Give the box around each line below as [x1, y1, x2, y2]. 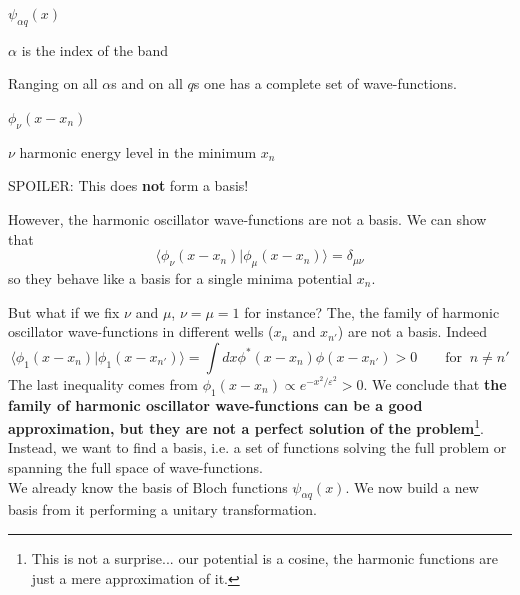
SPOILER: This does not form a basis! [8, 175, 249, 196]
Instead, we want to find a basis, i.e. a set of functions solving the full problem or [8, 437, 507, 458]
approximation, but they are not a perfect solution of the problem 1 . [8, 415, 484, 438]
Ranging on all [8, 73, 98, 94]
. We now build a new [345, 476, 479, 497]
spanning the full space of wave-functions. [8, 456, 263, 477]
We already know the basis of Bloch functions [8, 476, 288, 497]
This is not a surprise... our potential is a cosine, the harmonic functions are [31, 547, 499, 568]
